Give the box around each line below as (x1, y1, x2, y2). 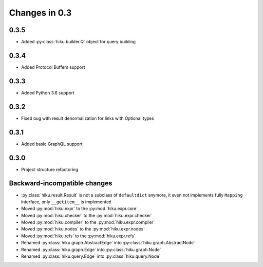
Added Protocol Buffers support (21, 64, 85, 70)
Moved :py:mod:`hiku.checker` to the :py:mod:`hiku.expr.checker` (21, 212, 153, 218)
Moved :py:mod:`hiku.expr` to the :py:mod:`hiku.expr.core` (21, 206, 138, 211)
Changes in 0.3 (9, 7, 72, 18)
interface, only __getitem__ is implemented (21, 199, 112, 205)
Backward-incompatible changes (9, 179, 113, 188)
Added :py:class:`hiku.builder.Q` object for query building (21, 39, 136, 45)
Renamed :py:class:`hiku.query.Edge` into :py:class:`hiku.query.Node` (21, 253, 161, 259)
